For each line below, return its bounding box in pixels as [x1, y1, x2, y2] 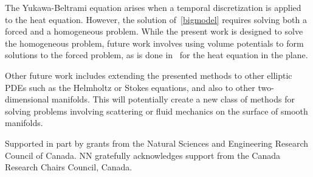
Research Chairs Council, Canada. [5, 161, 132, 173]
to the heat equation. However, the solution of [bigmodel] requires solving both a [5, 13, 307, 25]
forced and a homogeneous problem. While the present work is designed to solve [5, 25, 303, 38]
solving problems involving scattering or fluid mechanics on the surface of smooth [5, 104, 308, 117]
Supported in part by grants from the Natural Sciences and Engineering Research [5, 136, 309, 149]
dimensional [5, 93, 49, 105]
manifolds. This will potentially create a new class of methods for [52, 93, 295, 105]
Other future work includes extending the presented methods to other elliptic [5, 68, 292, 81]
